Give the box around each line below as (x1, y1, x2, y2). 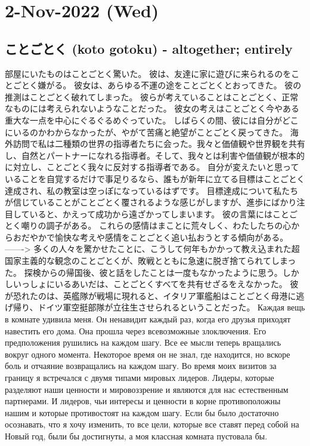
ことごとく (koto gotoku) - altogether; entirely (5, 39, 293, 57)
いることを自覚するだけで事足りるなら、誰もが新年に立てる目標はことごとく (5, 172, 305, 184)
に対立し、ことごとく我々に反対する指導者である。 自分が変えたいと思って (5, 161, 299, 173)
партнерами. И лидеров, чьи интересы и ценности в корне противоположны (5, 395, 281, 407)
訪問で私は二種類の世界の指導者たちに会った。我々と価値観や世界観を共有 (13, 137, 305, 150)
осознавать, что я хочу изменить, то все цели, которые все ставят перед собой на (5, 418, 299, 430)
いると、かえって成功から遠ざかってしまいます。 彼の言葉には (29, 207, 272, 220)
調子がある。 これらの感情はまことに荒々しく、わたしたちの (46, 219, 283, 232)
